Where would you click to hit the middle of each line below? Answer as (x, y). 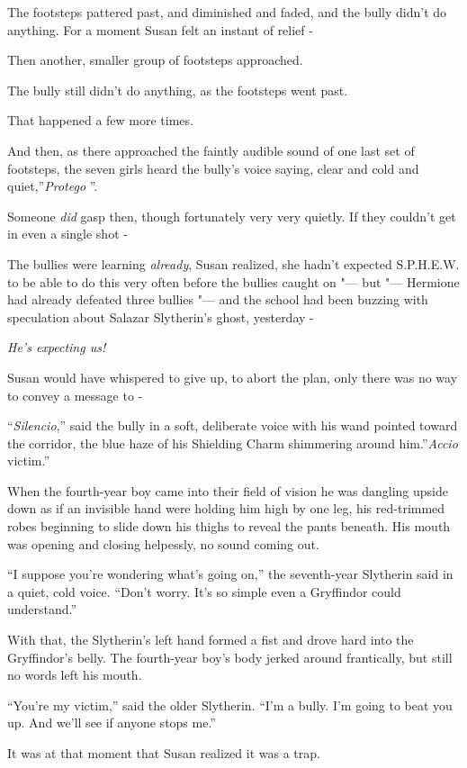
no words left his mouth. (75, 675)
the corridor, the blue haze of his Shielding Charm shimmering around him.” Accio (233, 443)
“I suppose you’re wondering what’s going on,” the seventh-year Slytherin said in (230, 574)
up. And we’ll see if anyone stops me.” (112, 723)
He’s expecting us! (57, 347)
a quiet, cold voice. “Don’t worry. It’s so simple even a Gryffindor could (204, 591)
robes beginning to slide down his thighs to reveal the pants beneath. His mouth (229, 526)
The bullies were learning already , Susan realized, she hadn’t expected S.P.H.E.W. (233, 263)
